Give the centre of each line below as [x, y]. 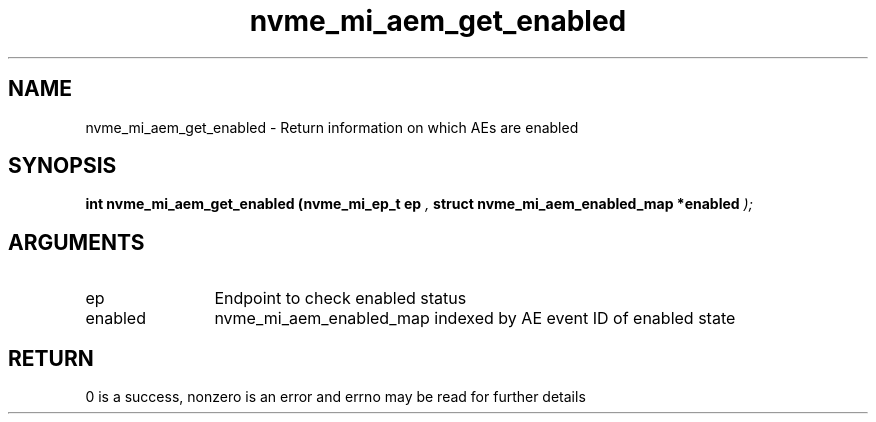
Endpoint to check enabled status [340, 298]
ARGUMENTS [76, 242]
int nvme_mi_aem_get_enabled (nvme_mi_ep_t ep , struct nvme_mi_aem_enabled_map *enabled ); [419, 204]
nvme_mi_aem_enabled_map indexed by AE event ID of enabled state [475, 318]
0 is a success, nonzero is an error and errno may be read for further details [335, 397]
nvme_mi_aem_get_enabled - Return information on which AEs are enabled [332, 127]
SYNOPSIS [62, 166]
